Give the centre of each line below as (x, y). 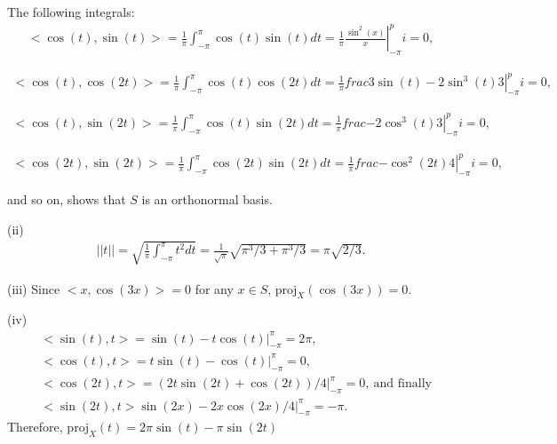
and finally (402, 384)
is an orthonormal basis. (207, 198)
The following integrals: (71, 12)
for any (214, 288)
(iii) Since (34, 288)
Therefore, (35, 427)
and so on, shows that (67, 198)
